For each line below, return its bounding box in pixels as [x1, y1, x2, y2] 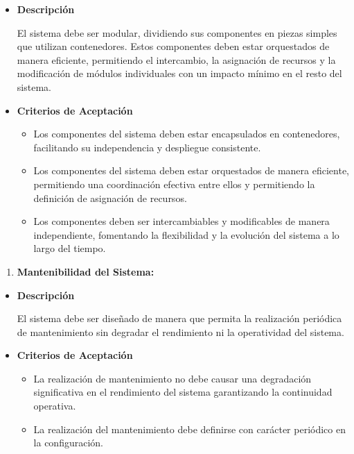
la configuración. [33, 435, 103, 450]
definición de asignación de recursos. [33, 190, 187, 205]
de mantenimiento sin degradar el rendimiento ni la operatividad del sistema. [17, 324, 344, 339]
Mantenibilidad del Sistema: [17, 264, 154, 278]
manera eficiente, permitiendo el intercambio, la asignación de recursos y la [17, 52, 336, 67]
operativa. [33, 398, 76, 413]
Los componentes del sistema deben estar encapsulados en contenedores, [33, 126, 340, 141]
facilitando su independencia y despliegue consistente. [33, 140, 261, 154]
